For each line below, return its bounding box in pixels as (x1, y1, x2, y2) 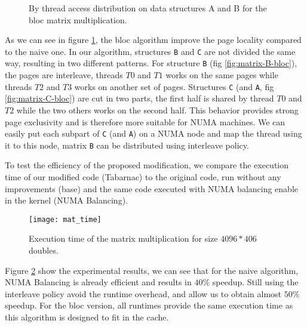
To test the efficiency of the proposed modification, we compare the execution (5, 159, 289, 171)
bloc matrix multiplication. (29, 13, 127, 26)
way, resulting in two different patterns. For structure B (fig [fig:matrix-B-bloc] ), (5, 57, 297, 69)
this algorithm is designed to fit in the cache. (5, 311, 169, 323)
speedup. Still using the (212, 276, 299, 288)
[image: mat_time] (29, 215, 102, 224)
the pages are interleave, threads (5, 69, 123, 81)
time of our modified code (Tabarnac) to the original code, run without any (5, 171, 281, 183)
